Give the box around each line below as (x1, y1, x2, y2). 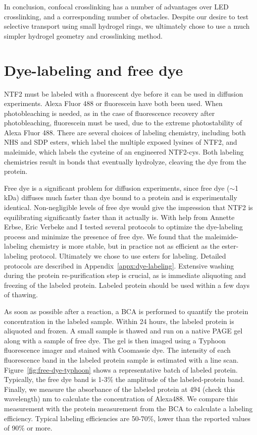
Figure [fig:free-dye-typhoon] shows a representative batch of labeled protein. (4, 364, 238, 375)
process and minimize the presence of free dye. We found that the (4, 231, 203, 241)
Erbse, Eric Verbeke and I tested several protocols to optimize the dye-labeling (4, 221, 243, 232)
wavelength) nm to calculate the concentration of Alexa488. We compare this (4, 393, 238, 404)
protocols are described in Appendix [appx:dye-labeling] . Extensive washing (4, 260, 234, 271)
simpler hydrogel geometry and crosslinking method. (4, 30, 163, 41)
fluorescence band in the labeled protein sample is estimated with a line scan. (4, 354, 239, 365)
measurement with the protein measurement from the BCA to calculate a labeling (4, 403, 253, 413)
